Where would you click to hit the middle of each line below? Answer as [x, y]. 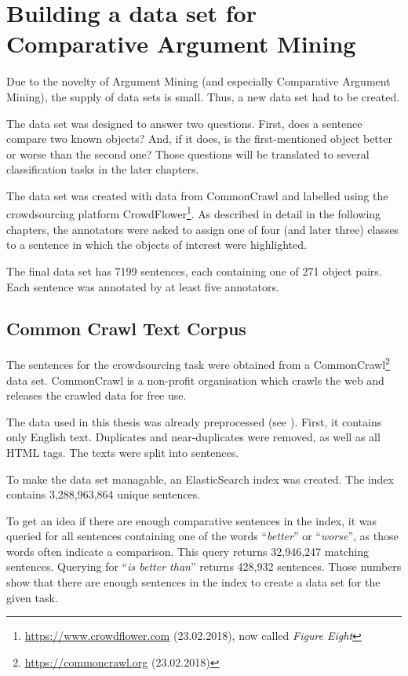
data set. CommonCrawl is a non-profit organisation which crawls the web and [195, 380]
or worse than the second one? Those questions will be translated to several [188, 153]
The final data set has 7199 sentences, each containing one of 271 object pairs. [194, 270]
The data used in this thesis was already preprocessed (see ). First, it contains [194, 421]
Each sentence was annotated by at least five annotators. [143, 286]
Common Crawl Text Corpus [126, 329]
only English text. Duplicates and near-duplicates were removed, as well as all [193, 437]
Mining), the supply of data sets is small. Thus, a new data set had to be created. [203, 96]
